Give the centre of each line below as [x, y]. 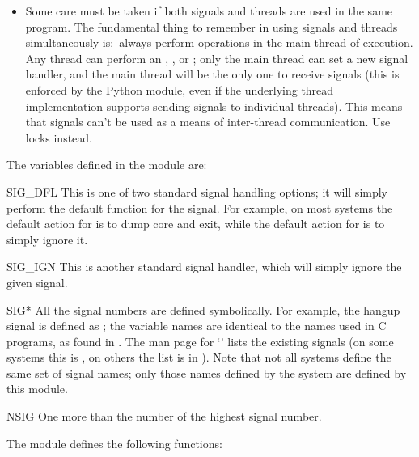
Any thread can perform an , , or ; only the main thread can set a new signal [217, 58]
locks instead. [59, 137]
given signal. [37, 282]
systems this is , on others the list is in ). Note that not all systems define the [199, 357]
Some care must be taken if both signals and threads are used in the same [209, 11]
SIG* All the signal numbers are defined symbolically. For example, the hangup [203, 309]
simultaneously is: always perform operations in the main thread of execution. [219, 42]
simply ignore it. [47, 239]
